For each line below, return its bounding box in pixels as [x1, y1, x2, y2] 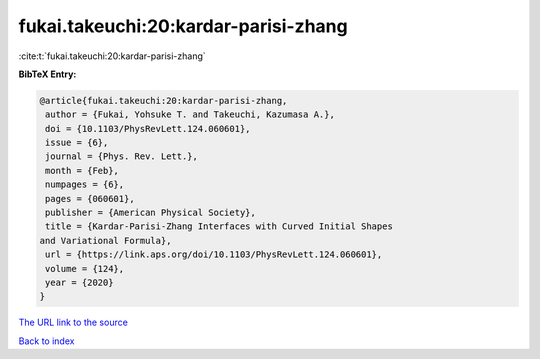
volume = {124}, [45, 263, 125, 274]
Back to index [18, 335, 75, 347]
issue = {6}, [45, 137, 109, 149]
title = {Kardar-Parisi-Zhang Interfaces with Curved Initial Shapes [45, 221, 394, 232]
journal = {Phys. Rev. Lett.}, [45, 151, 199, 162]
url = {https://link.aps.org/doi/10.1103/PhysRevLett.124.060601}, [45, 249, 383, 260]
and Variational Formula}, [39, 235, 172, 246]
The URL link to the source [18, 316, 129, 329]
